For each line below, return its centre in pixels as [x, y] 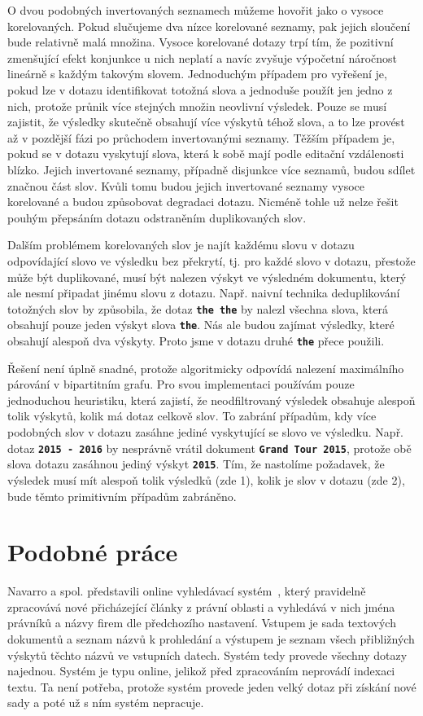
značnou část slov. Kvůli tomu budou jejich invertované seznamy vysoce [186, 185]
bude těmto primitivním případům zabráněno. [122, 496]
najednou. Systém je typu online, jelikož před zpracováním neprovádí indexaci [201, 671]
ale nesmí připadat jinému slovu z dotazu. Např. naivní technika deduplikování [204, 293]
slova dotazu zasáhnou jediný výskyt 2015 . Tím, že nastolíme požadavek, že [196, 464]
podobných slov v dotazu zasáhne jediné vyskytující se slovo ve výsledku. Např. [206, 432]
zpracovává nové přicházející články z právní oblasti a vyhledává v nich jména [201, 606]
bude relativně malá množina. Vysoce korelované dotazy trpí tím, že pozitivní [201, 42]
